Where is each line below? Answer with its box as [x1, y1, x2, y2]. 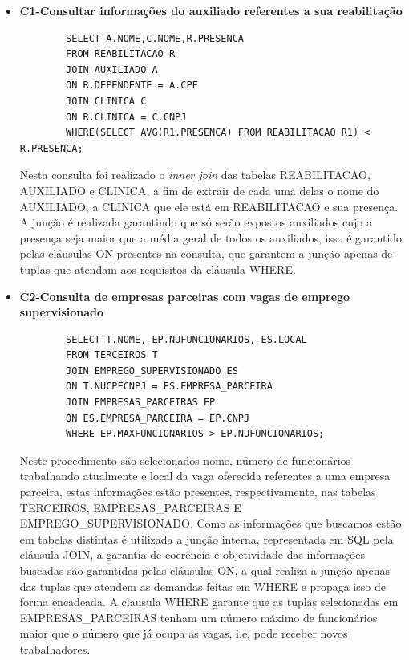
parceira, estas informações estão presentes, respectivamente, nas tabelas [19, 483, 376, 500]
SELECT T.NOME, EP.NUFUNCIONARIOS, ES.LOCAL [66, 333, 307, 345]
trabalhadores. [19, 640, 91, 657]
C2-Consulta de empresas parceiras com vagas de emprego [19, 287, 350, 304]
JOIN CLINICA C [66, 95, 147, 107]
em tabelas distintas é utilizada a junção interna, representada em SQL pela [19, 530, 394, 547]
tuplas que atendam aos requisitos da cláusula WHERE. [19, 260, 296, 277]
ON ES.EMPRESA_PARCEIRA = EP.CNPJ [66, 412, 250, 424]
